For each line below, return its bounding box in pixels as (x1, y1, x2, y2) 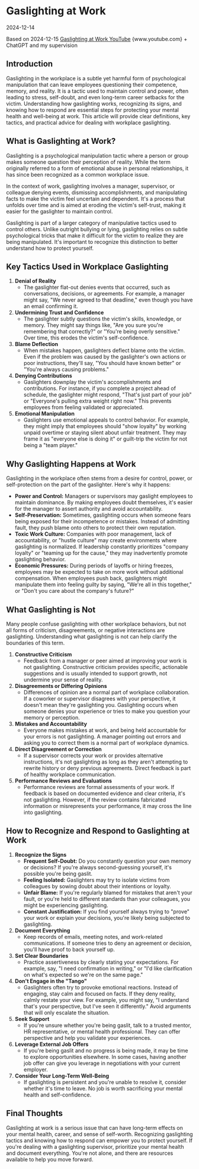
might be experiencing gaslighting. (23, 901, 108, 909)
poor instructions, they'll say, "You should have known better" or (23, 360, 181, 367)
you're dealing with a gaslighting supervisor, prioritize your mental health (6, 1143, 184, 1150)
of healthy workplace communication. (23, 771, 116, 778)
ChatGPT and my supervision (6, 42, 78, 49)
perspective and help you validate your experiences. (23, 1034, 152, 1041)
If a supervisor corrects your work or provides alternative (23, 752, 163, 759)
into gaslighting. (23, 809, 63, 816)
